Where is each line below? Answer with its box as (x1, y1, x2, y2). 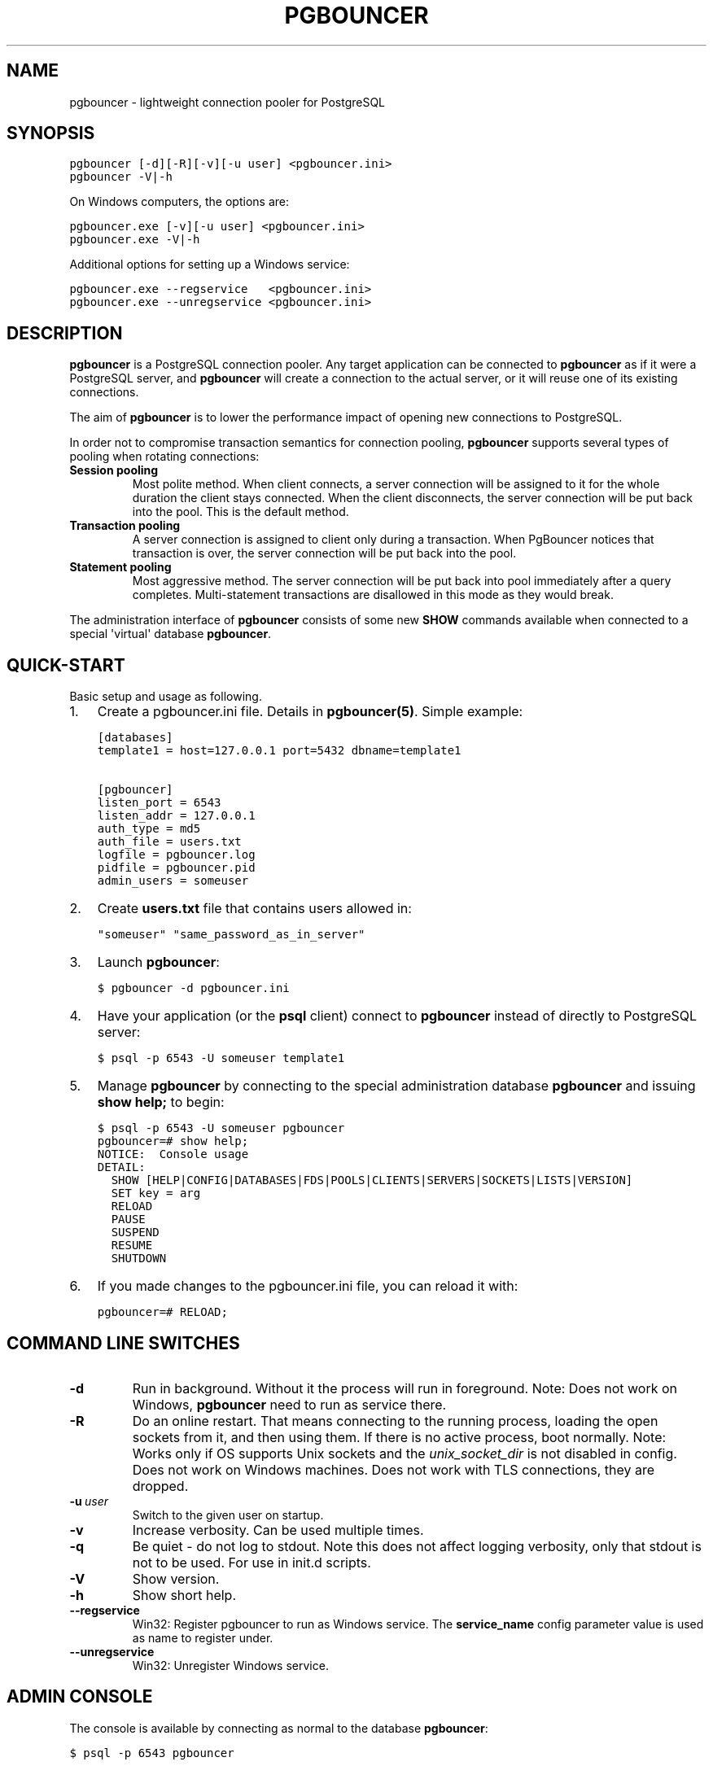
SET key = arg (111, 1187, 201, 1200)
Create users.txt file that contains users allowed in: (97, 900, 412, 917)
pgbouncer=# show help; (97, 1134, 249, 1148)
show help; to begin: (97, 1094, 225, 1111)
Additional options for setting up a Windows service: (69, 257, 350, 272)
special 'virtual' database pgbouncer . (69, 627, 272, 641)
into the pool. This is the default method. (132, 505, 349, 519)
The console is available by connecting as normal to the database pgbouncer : (69, 1720, 488, 1735)
